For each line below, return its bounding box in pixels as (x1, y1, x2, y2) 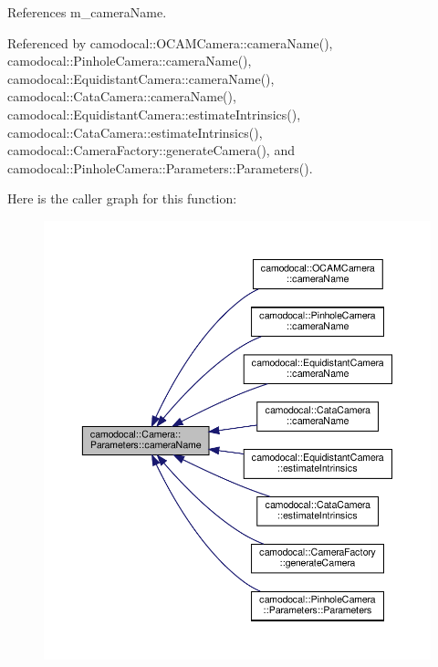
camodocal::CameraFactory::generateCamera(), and (7, 141, 295, 160)
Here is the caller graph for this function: (7, 189, 237, 208)
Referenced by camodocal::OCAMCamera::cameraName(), (7, 33, 333, 52)
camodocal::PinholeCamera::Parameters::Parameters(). (7, 158, 313, 177)
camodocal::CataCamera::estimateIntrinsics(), (7, 122, 263, 141)
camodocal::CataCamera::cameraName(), (7, 87, 236, 106)
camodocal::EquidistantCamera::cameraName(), (7, 68, 275, 88)
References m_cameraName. (7, 3, 167, 21)
